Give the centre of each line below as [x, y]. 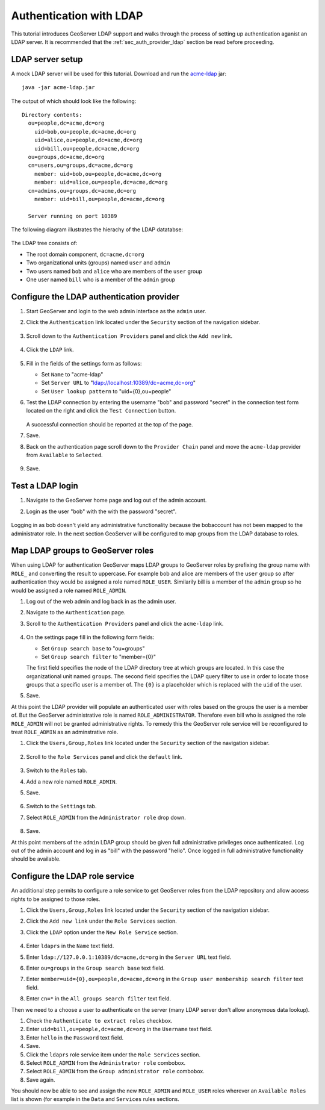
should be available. [36, 859]
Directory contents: [52, 115]
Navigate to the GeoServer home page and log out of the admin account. [116, 500]
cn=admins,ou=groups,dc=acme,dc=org [82, 191]
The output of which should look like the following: [74, 101]
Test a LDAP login [45, 486]
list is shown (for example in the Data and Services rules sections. [95, 1099]
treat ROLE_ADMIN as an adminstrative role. [65, 732]
